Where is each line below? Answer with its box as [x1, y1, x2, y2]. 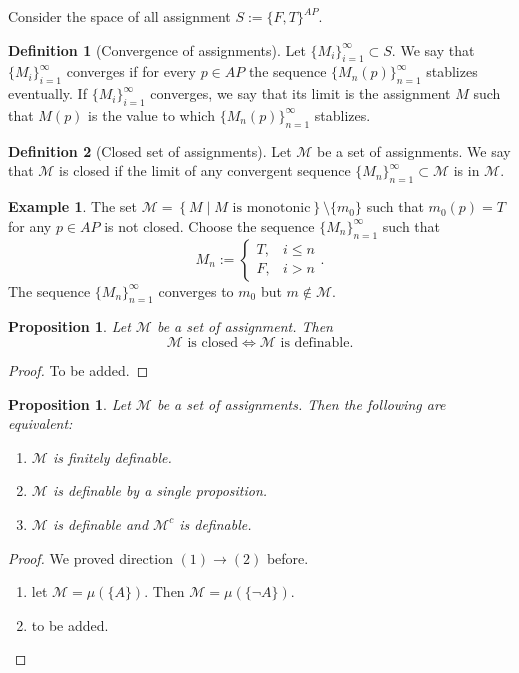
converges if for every [66, 61, 196, 82]
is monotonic [232, 201, 311, 216]
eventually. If [8, 83, 87, 104]
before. [266, 547, 309, 568]
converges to [158, 280, 234, 301]
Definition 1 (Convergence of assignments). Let [8, 39, 306, 60]
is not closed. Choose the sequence [104, 215, 315, 236]
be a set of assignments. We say [317, 140, 511, 161]
